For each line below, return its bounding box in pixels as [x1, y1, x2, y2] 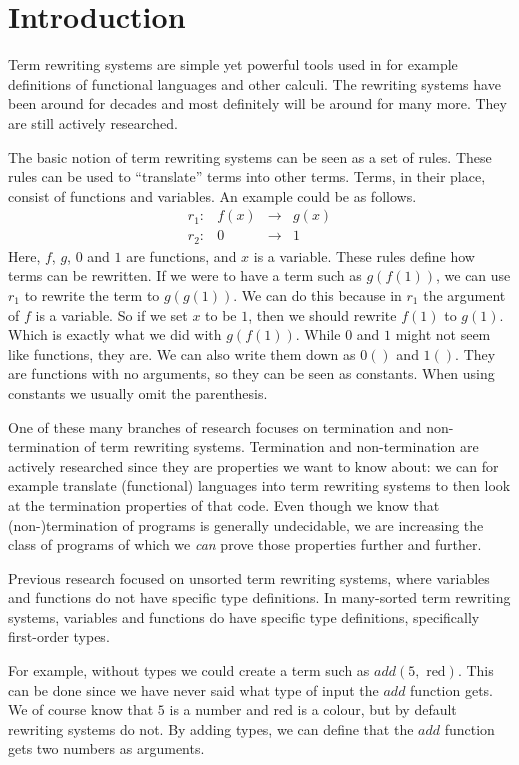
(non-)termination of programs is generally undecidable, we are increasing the [8, 514, 484, 535]
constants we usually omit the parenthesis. [8, 382, 268, 403]
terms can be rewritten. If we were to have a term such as [8, 265, 362, 286]
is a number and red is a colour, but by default [169, 699, 457, 720]
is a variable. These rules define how [253, 245, 475, 266]
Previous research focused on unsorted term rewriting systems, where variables [8, 567, 490, 588]
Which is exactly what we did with [8, 324, 222, 345]
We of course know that [8, 699, 154, 720]
